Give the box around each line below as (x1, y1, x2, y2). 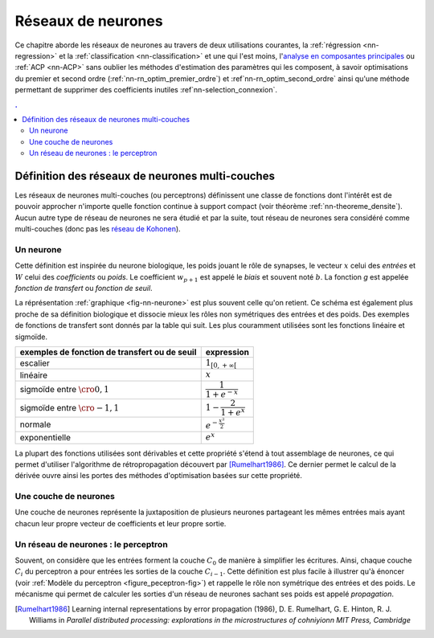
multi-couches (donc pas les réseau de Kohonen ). (14, 224, 181, 234)
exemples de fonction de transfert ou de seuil (19, 346, 197, 358)
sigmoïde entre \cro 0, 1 (19, 384, 109, 395)
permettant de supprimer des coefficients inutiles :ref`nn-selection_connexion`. (14, 85, 277, 95)
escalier (19, 358, 50, 369)
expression (205, 346, 249, 358)
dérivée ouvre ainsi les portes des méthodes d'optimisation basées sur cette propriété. (14, 471, 303, 481)
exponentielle (19, 432, 72, 444)
